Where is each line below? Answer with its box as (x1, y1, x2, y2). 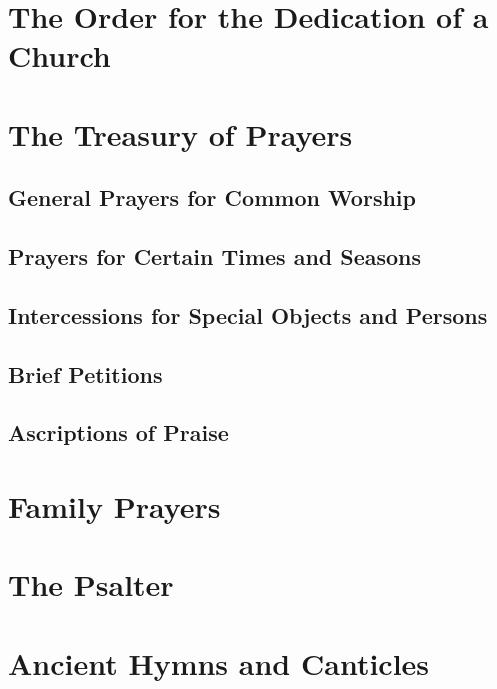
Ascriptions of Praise (8, 417, 229, 448)
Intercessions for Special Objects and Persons (8, 299, 488, 330)
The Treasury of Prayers (8, 113, 353, 154)
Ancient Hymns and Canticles (8, 642, 430, 683)
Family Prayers (8, 486, 221, 527)
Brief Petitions (8, 358, 163, 389)
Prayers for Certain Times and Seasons (8, 241, 422, 272)
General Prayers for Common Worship (8, 182, 416, 213)
